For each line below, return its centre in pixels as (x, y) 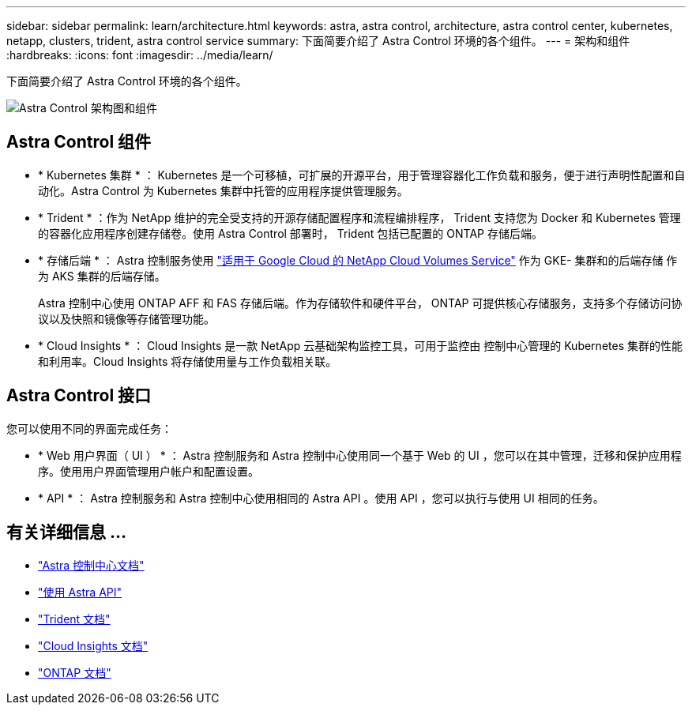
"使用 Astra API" (80, 592)
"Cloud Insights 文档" (93, 645)
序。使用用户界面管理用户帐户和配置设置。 (149, 471)
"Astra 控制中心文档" (91, 565)
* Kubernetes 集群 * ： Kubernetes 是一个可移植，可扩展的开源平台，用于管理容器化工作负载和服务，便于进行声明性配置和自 (362, 175)
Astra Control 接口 (79, 396)
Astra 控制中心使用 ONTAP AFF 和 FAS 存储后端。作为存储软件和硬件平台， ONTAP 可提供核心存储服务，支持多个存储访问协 (360, 303)
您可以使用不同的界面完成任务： (89, 428)
